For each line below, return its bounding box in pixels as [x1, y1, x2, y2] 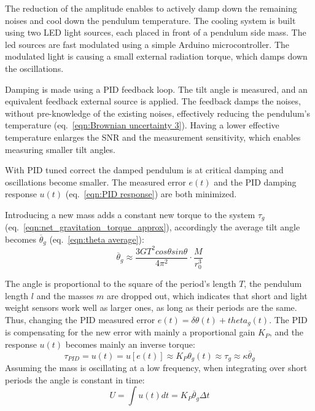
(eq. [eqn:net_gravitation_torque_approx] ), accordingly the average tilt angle [5, 221, 300, 233]
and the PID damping [214, 175, 297, 188]
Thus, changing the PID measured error [5, 313, 155, 326]
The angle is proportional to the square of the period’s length [5, 277, 236, 290]
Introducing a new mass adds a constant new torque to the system [5, 208, 255, 221]
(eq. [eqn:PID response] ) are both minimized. [65, 187, 237, 200]
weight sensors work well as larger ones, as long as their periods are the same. [5, 301, 297, 314]
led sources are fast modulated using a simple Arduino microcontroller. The [5, 37, 290, 50]
